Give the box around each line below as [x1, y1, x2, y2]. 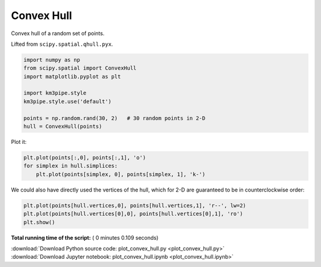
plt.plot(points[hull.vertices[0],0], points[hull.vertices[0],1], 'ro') [23, 211, 243, 217]
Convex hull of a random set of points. [11, 30, 105, 37]
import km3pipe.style [23, 90, 87, 96]
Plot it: [11, 139, 27, 146]
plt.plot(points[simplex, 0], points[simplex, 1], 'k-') [36, 171, 206, 178]
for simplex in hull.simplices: [23, 162, 118, 169]
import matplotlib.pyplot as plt [23, 73, 121, 80]
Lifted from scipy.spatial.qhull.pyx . [11, 40, 113, 48]
